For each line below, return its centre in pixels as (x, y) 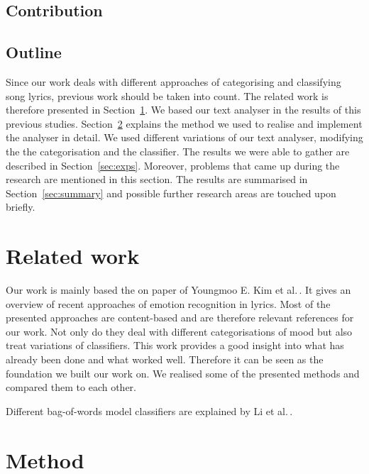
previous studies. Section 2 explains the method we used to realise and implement (184, 123)
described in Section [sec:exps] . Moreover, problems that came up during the (173, 165)
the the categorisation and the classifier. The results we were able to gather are (178, 151)
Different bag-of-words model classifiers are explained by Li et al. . (149, 410)
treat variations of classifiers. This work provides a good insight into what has (175, 345)
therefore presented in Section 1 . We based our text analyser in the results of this (183, 110)
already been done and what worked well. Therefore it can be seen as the (165, 359)
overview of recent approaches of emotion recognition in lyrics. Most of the (168, 303)
